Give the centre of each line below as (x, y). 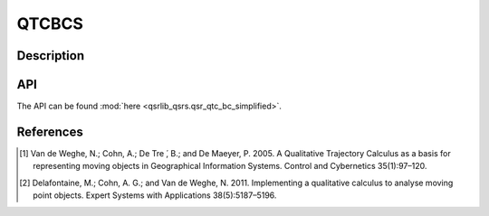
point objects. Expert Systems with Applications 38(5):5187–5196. (155, 195)
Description (51, 56)
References (50, 131)
